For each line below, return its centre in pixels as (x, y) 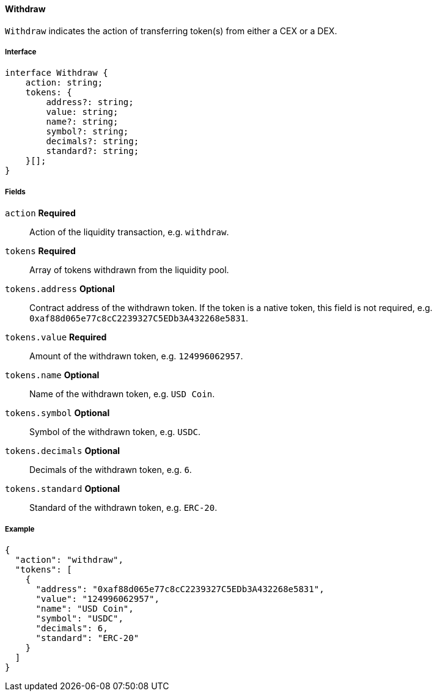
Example (20, 529)
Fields (15, 192)
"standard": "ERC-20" (87, 638)
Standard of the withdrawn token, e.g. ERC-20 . (123, 508)
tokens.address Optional (60, 289)
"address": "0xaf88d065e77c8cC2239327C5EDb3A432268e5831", (180, 589)
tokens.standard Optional (63, 489)
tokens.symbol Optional (57, 413)
